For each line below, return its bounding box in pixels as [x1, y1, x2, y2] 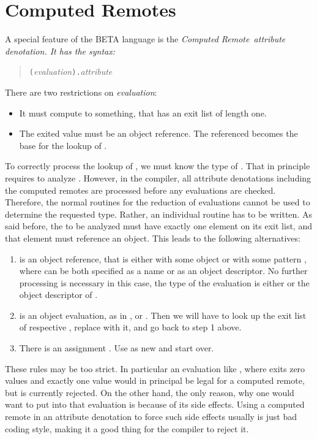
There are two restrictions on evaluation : [5, 85, 157, 98]
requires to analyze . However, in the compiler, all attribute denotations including [5, 171, 311, 184]
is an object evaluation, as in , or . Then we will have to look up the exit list [19, 308, 307, 321]
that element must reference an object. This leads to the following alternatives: [5, 231, 300, 244]
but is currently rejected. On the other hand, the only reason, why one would [5, 386, 294, 399]
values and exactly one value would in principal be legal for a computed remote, [5, 374, 305, 387]
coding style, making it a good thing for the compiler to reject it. [5, 422, 249, 435]
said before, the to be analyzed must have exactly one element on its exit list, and [5, 219, 312, 232]
